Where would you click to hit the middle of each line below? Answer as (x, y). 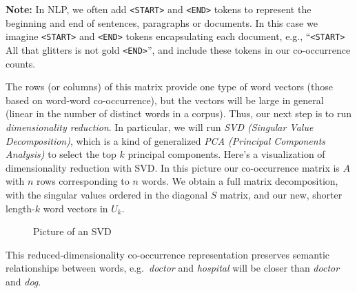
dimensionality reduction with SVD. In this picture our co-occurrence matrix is (173, 167)
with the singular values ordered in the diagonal (107, 194)
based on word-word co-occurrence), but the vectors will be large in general (165, 100)
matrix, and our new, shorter (281, 194)
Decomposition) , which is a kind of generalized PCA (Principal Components (166, 140)
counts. (21, 63)
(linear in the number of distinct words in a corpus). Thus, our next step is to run (178, 113)
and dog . (23, 281)
